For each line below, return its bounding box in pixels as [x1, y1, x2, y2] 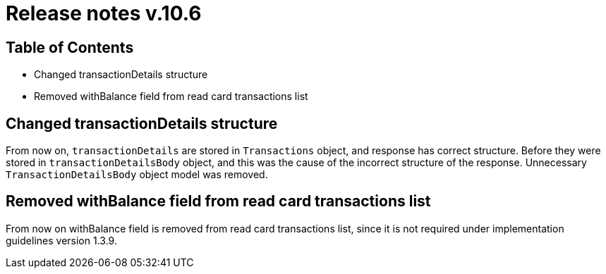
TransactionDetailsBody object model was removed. [6, 168, 268, 181]
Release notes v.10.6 [6, 1, 202, 25]
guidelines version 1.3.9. [6, 234, 117, 247]
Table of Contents [6, 38, 134, 56]
